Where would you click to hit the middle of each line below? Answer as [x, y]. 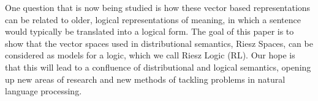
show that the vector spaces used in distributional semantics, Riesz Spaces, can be [159, 43]
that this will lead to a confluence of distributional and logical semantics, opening [158, 67]
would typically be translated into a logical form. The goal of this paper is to [150, 31]
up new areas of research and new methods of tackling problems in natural [145, 79]
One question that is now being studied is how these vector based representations [158, 7]
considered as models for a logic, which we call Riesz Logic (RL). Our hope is [150, 55]
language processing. [44, 91]
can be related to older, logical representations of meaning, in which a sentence [153, 19]
